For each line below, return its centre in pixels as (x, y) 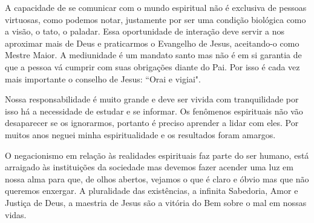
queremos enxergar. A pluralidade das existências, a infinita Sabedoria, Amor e (152, 191)
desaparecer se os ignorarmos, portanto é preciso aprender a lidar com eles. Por (152, 123)
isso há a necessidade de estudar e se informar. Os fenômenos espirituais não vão (154, 111)
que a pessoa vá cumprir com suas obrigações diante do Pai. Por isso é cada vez (152, 66)
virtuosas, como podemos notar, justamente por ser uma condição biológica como (155, 19)
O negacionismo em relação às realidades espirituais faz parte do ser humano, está (157, 155)
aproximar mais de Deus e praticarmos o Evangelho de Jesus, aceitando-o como (152, 43)
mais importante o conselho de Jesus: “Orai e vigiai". (103, 78)
